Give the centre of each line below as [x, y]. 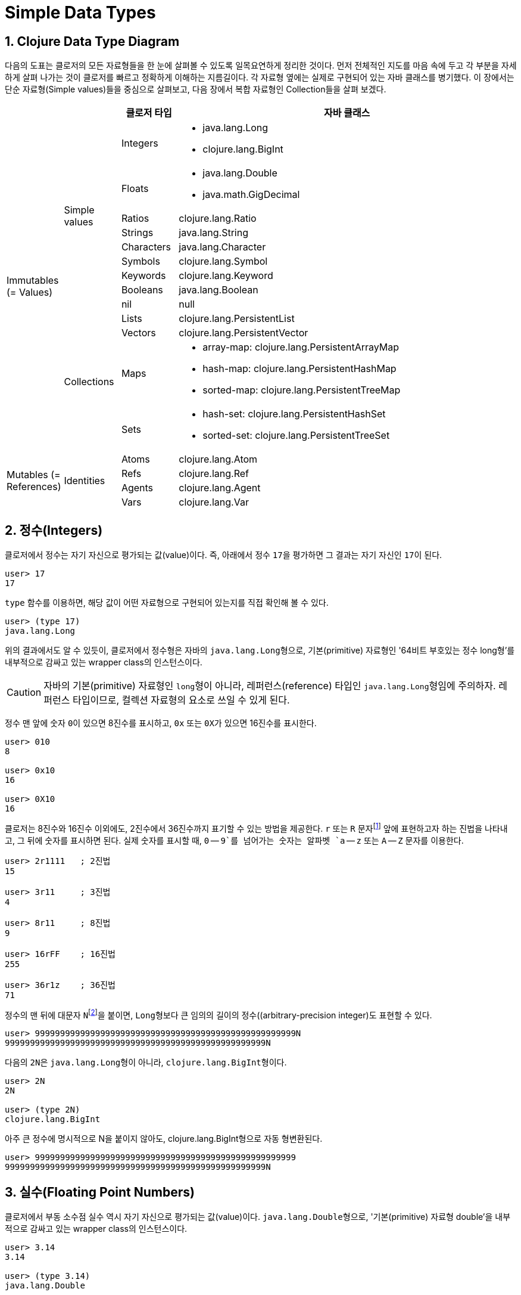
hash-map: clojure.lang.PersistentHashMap [300, 369]
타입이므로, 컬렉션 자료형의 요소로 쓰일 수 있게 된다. [181, 700]
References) [34, 487]
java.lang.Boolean [219, 290]
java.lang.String [213, 233]
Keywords [143, 276]
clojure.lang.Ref [214, 474]
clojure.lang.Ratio [218, 219]
